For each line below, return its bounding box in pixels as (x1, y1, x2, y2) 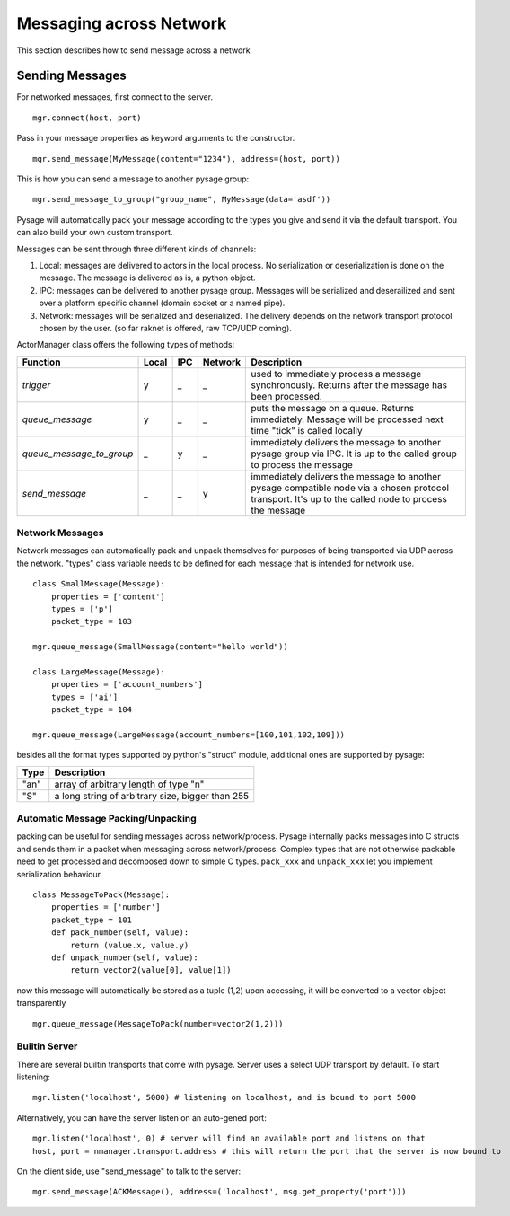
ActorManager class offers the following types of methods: (16, 339, 235, 350)
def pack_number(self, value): (50, 928, 189, 938)
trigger (22, 378, 51, 391)
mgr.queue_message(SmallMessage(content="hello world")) (32, 642, 289, 652)
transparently (16, 998, 66, 1009)
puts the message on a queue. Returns (251, 401, 415, 414)
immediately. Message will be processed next (251, 413, 444, 426)
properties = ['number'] (50, 903, 161, 912)
